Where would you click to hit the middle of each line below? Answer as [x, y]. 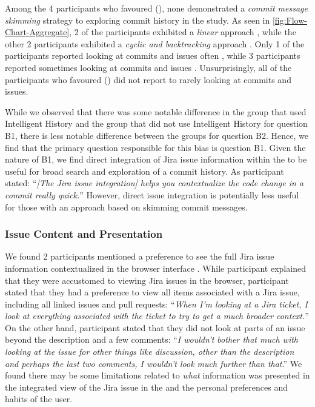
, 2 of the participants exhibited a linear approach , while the [183, 32]
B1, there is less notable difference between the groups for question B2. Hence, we [157, 135]
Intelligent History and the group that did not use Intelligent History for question [156, 123]
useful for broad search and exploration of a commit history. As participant [144, 171]
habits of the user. [39, 399]
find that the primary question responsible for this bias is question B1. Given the [155, 147]
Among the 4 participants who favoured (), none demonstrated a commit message [156, 8]
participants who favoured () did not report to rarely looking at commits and [148, 79]
